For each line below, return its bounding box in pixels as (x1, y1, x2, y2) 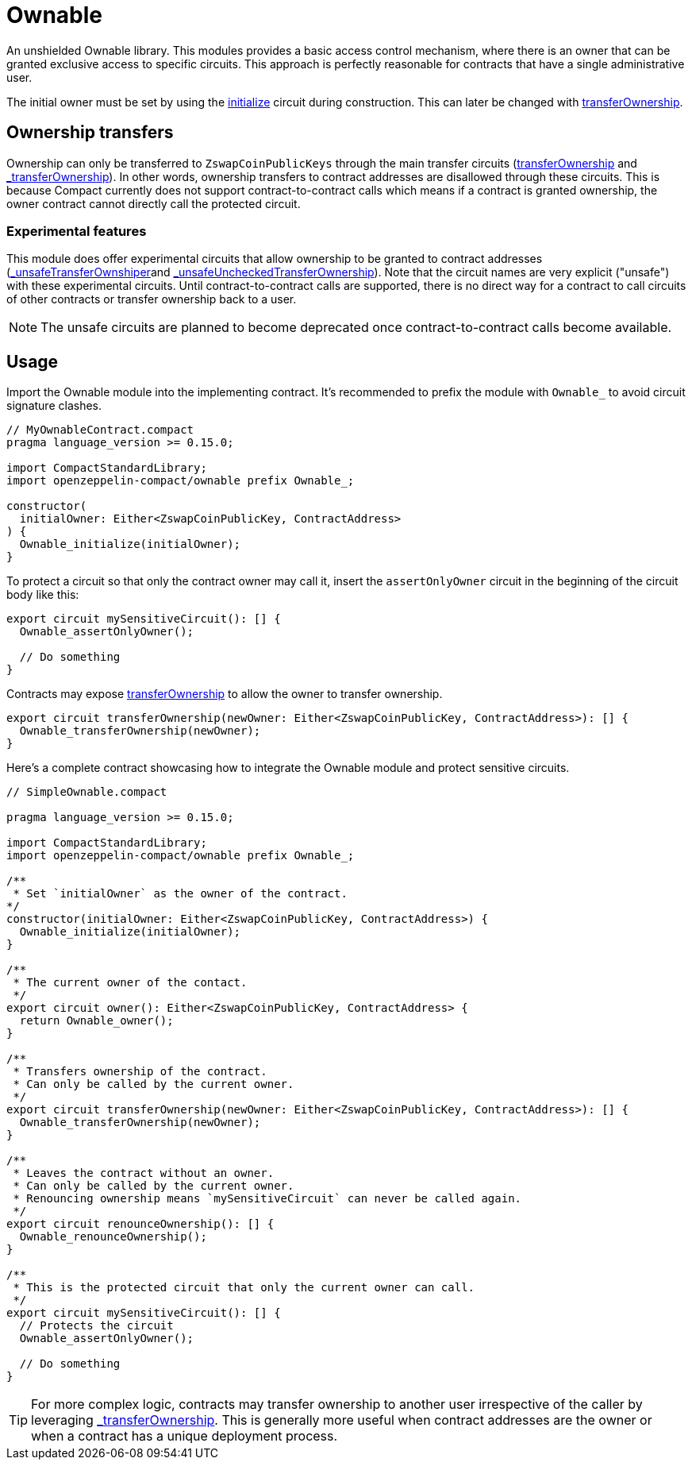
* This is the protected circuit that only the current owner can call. (13, 1281, 475, 1294)
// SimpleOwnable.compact (6, 785, 167, 799)
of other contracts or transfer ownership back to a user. (6, 292, 297, 307)
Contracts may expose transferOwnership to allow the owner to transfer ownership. (6, 687, 443, 701)
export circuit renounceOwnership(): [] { (6, 1217, 275, 1231)
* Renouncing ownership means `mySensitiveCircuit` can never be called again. (13, 1192, 522, 1206)
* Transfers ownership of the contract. (13, 1065, 267, 1078)
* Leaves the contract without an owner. (13, 1167, 275, 1180)
